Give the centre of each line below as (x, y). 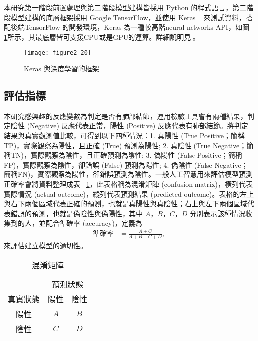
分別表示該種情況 (218, 213)
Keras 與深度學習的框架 (62, 69)
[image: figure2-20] (58, 53)
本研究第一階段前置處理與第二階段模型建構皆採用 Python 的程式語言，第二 (125, 7)
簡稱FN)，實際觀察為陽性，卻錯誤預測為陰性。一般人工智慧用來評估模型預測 (129, 174)
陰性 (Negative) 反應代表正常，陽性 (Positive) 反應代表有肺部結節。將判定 (129, 126)
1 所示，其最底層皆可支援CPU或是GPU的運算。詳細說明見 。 (102, 36)
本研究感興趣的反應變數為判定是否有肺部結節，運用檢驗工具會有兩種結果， (126, 116)
